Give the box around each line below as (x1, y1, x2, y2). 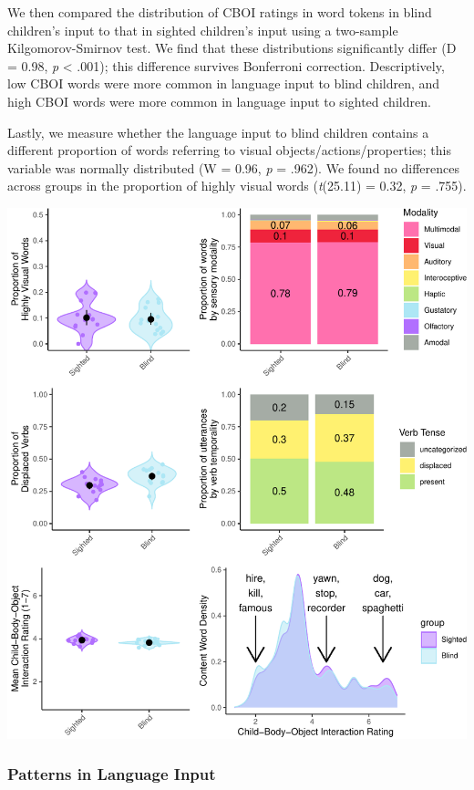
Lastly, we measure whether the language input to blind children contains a (7, 122, 429, 141)
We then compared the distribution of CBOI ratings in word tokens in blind (7, 3, 432, 21)
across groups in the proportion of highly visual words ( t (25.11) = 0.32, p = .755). (7, 176, 467, 195)
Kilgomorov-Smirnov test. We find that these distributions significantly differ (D (7, 38, 457, 57)
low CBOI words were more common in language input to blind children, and (7, 74, 440, 93)
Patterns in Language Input (7, 763, 216, 785)
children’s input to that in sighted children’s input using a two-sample (7, 20, 398, 39)
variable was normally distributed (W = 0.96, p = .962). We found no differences (7, 158, 460, 177)
